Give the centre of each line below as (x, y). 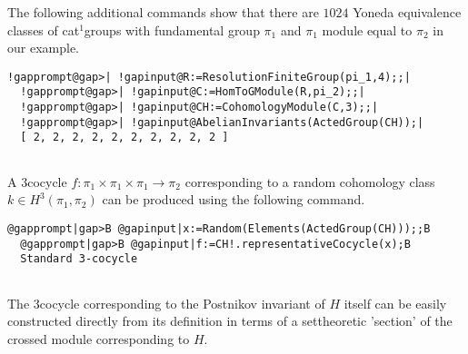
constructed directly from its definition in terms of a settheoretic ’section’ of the (230, 321)
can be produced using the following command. (234, 199)
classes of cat (44, 29)
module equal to (367, 29)
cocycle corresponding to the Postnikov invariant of (182, 303)
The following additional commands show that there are (163, 12)
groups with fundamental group (172, 29)
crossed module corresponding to (99, 338)
